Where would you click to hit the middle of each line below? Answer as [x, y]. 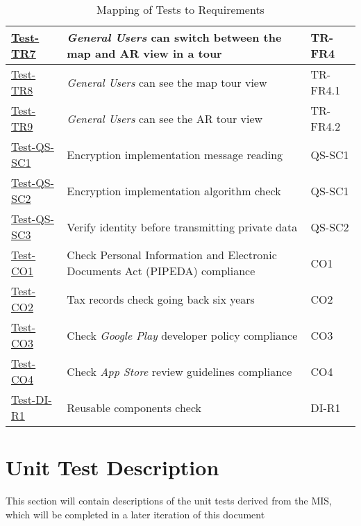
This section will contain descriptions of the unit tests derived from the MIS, [169, 501]
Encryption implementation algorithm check [174, 190]
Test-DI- [32, 399]
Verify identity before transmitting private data [182, 227]
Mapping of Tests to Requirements [180, 9]
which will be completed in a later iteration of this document [135, 514]
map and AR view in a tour [144, 53]
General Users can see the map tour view [167, 82]
